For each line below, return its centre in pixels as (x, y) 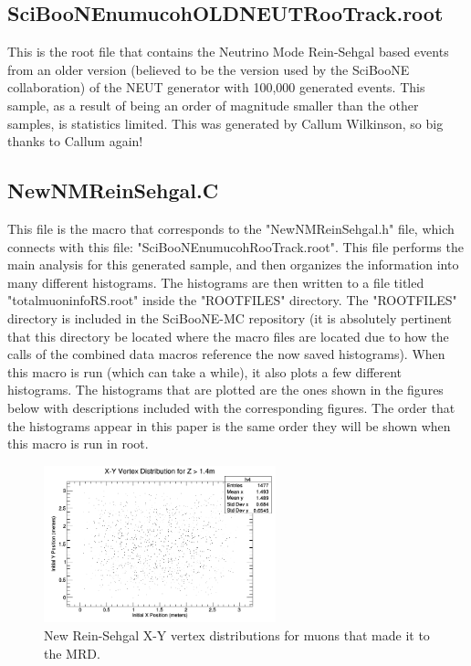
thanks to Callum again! (75, 141)
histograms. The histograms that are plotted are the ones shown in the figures (225, 390)
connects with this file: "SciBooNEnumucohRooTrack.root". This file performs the (235, 246)
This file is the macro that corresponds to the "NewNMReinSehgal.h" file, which (231, 228)
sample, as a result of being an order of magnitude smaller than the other (213, 105)
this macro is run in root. (78, 444)
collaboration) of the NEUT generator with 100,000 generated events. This (216, 87)
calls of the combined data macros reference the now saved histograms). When (226, 354)
